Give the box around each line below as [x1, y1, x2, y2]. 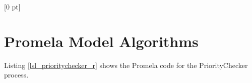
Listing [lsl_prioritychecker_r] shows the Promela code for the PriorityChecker [4, 59, 248, 70]
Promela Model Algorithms [4, 30, 199, 51]
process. [4, 69, 29, 80]
